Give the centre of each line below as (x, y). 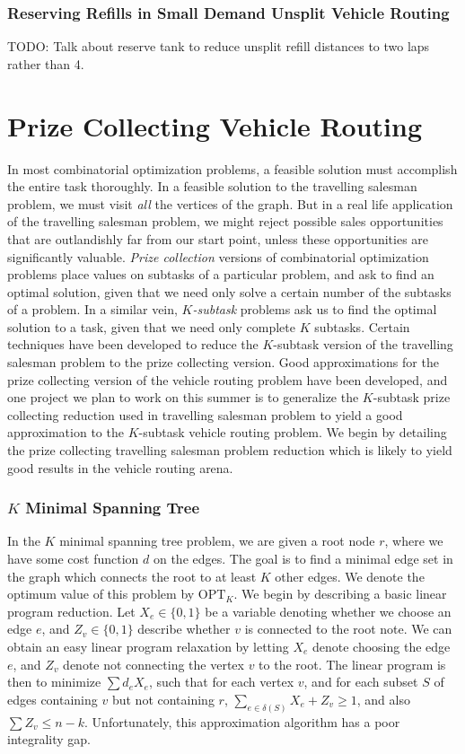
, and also (383, 699)
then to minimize (54, 682)
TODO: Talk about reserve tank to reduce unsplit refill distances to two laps (219, 46)
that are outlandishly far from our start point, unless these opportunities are (218, 238)
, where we (414, 541)
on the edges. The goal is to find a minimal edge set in (303, 559)
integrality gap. (49, 739)
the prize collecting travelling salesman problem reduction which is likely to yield (230, 450)
